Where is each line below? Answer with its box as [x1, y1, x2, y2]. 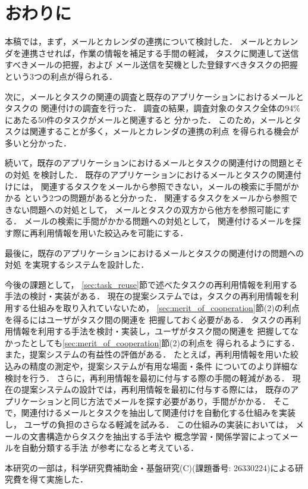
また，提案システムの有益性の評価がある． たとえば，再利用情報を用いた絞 [5, 348, 298, 361]
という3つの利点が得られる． [5, 70, 117, 82]
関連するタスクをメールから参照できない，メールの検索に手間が [40, 180, 291, 192]
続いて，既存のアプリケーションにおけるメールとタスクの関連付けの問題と [5, 156, 295, 169]
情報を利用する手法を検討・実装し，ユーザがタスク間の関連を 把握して [12, 325, 290, 337]
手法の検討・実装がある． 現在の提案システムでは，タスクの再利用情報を [5, 290, 291, 302]
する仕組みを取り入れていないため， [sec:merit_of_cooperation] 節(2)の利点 [12, 302, 300, 314]
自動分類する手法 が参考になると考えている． [21, 441, 199, 454]
